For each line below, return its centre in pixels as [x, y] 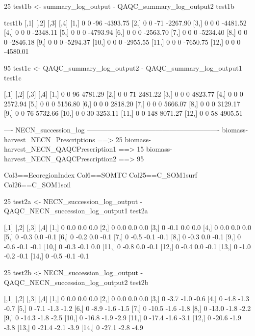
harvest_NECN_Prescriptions [50, 139]
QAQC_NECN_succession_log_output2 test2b [76, 282]
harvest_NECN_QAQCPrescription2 [60, 158]
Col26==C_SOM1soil [38, 184]
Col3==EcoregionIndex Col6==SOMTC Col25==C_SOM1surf [101, 175]
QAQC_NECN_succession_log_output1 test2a [76, 211]
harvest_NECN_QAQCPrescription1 [60, 149]
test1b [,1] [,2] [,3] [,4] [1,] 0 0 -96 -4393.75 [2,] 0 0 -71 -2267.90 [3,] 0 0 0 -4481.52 [125, 22]
